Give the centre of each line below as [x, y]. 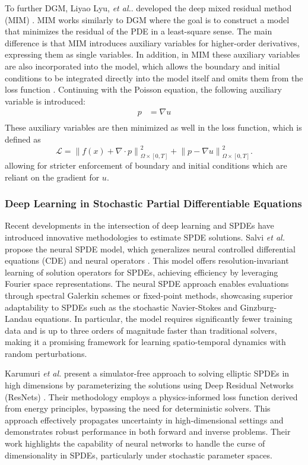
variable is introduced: [45, 101]
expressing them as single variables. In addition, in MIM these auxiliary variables [153, 54]
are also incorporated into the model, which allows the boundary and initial [142, 66]
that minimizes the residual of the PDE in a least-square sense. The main [139, 31]
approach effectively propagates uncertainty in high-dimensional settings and [144, 420]
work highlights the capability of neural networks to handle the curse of [135, 443]
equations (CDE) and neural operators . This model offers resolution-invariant [147, 260]
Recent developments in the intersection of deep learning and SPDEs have [139, 225]
